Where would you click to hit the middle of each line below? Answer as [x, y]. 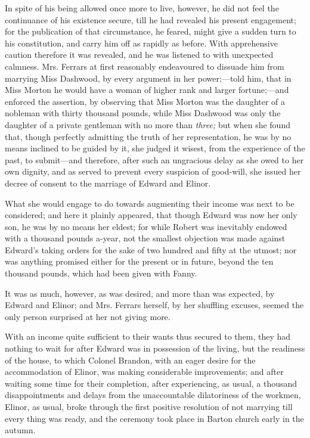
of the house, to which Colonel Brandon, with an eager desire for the [130, 360]
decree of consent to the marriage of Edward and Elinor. [108, 183]
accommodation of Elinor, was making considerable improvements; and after [144, 372]
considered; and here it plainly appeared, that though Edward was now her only [151, 215]
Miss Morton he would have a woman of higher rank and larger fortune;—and [147, 90]
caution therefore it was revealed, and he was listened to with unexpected [139, 55]
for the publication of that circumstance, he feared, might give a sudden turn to [151, 31]
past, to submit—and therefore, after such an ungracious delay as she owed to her [154, 159]
